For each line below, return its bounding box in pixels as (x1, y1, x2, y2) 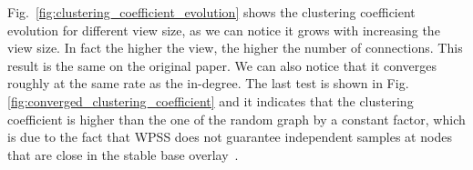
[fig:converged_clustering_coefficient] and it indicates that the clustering (7, 91, 414, 110)
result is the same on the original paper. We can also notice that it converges (7, 55, 437, 75)
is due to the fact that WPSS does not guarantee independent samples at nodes (7, 127, 452, 146)
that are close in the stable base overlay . (7, 145, 239, 164)
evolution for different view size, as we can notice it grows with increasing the (7, 20, 440, 39)
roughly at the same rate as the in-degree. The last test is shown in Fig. (7, 74, 409, 93)
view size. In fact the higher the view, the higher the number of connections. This (7, 38, 463, 57)
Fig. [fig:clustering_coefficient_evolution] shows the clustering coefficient (7, 3, 416, 21)
